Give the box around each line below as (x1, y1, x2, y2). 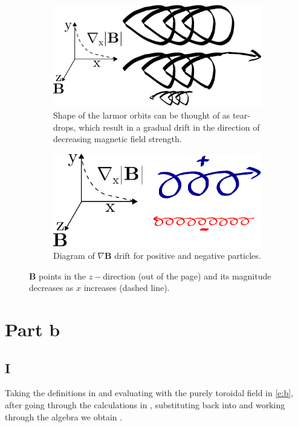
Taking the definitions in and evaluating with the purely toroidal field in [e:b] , (5, 386, 294, 399)
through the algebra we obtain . (5, 410, 123, 423)
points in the (39, 269, 86, 282)
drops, (53, 120, 76, 133)
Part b (5, 317, 60, 341)
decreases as (29, 281, 74, 294)
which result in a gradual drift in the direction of (79, 120, 260, 133)
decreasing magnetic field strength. (53, 132, 182, 145)
